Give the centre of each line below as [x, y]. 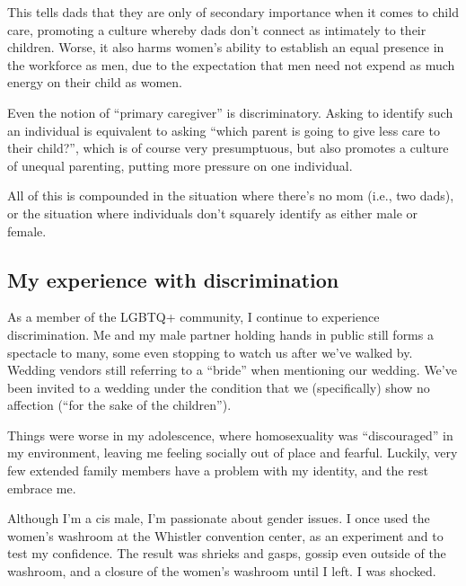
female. [27, 231]
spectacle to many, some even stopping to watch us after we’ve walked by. [210, 352]
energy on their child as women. [95, 82]
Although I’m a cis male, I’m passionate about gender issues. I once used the [219, 518]
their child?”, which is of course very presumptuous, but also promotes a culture [228, 148]
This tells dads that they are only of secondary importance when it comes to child [233, 12]
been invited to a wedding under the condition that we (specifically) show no [219, 387]
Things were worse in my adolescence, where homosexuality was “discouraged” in [230, 435]
